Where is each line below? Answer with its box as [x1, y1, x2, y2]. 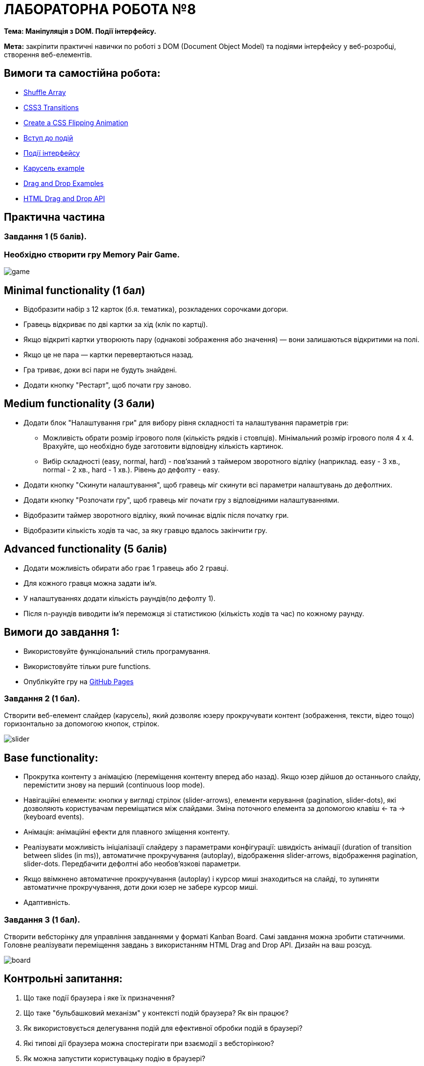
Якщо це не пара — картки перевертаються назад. [23, 350, 194, 359]
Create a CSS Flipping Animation [23, 118, 128, 127]
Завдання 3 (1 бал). [4, 914, 80, 925]
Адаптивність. [23, 898, 70, 907]
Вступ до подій [23, 133, 73, 142]
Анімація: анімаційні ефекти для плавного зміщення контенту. [23, 828, 230, 836]
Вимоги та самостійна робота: [4, 67, 161, 80]
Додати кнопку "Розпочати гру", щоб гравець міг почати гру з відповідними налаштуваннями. [23, 495, 339, 504]
